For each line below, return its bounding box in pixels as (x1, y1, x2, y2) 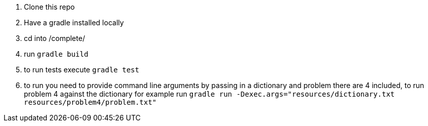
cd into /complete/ (24, 34, 85, 43)
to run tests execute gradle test (24, 65, 140, 74)
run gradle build (24, 50, 88, 58)
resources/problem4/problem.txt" (24, 98, 157, 106)
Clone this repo (24, 3, 75, 11)
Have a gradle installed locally (24, 18, 124, 27)
